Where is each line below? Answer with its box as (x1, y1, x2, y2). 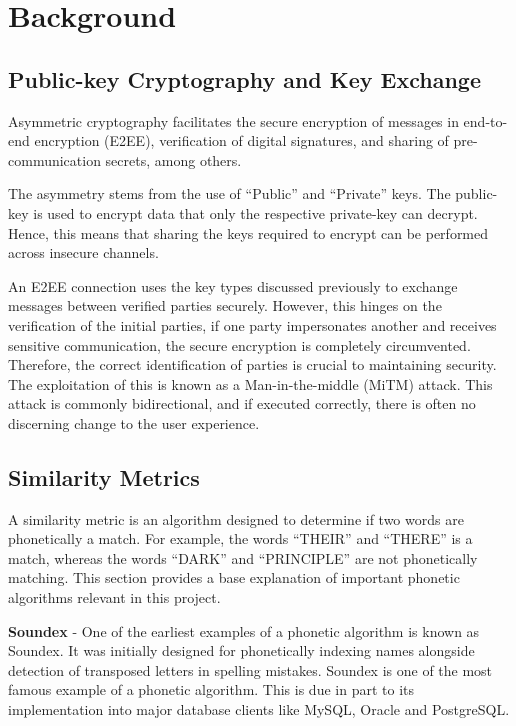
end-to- (463, 110, 508, 131)
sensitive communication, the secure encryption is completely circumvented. (8, 334, 471, 355)
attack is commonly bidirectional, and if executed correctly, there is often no (8, 393, 476, 414)
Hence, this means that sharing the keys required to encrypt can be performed (8, 222, 489, 243)
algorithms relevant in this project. (8, 587, 221, 608)
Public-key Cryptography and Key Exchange (8, 63, 482, 94)
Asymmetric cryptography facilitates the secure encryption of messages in (8, 110, 459, 131)
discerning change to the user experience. (8, 412, 260, 433)
